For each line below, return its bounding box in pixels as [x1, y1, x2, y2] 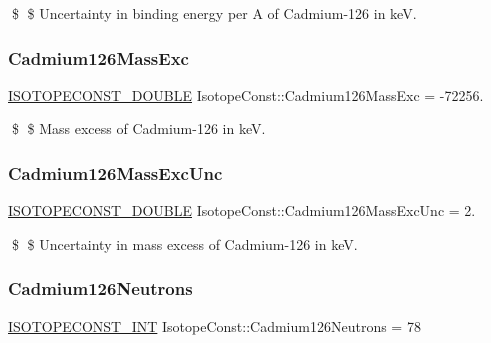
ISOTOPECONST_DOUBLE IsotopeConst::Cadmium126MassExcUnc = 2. [8, 200, 476, 221]
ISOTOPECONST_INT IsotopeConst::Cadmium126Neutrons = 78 [8, 315, 421, 336]
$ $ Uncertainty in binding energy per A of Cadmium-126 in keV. [11, 3, 417, 23]
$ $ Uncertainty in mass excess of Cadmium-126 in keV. [11, 233, 358, 254]
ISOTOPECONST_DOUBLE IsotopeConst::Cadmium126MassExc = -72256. [8, 84, 484, 105]
